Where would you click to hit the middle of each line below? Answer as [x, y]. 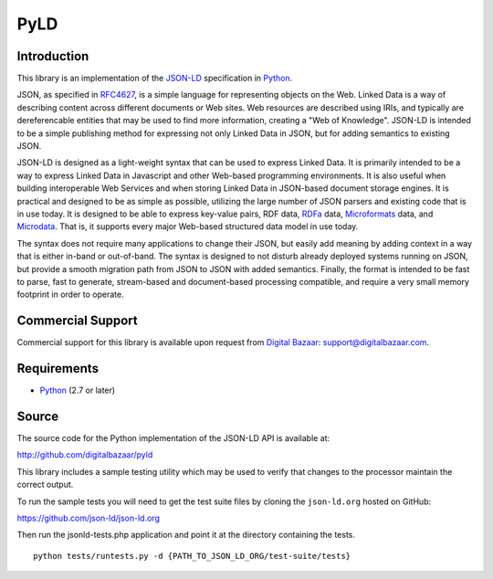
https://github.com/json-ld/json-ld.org [88, 518]
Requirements [58, 368]
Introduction [53, 56]
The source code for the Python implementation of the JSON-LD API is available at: [173, 438]
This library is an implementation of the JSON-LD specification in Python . [155, 79]
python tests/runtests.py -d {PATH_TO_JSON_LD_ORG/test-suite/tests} [192, 556]
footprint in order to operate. [70, 295]
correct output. [45, 485]
